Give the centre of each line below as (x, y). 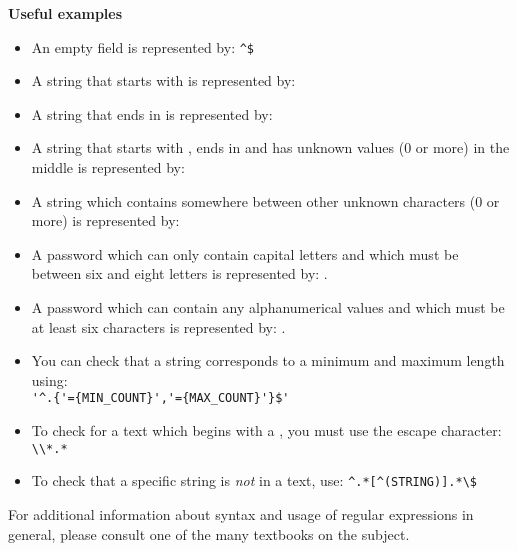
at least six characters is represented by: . (158, 326)
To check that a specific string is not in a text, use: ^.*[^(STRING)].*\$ (254, 480)
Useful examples (65, 13)
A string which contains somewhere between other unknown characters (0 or (265, 200)
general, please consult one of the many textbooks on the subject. (209, 533)
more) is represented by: (105, 220)
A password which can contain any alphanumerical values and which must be (268, 307)
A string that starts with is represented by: (163, 80)
